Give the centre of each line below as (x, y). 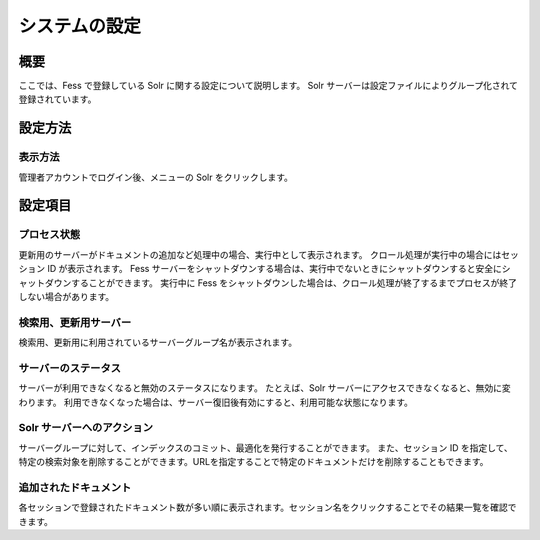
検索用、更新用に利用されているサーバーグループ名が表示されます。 (158, 342)
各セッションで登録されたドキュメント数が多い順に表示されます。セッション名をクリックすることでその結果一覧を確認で (267, 507)
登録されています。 (57, 99)
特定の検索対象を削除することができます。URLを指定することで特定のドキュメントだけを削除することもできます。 (253, 462)
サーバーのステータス (70, 368)
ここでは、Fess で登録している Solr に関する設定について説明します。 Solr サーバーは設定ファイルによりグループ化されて (268, 86)
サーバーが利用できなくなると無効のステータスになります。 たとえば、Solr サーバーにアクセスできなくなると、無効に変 (264, 388)
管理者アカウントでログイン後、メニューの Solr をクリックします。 (156, 177)
